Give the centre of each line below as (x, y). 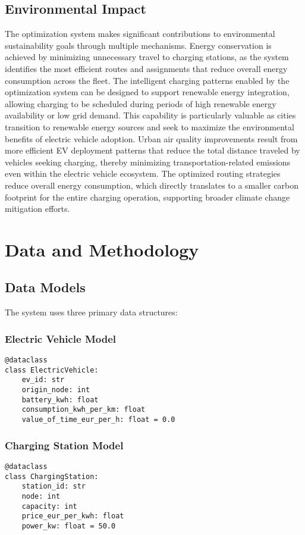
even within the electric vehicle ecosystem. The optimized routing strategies (143, 173)
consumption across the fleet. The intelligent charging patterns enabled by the (147, 80)
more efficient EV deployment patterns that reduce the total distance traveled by (152, 150)
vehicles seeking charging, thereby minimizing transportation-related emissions (148, 162)
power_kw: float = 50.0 (69, 526)
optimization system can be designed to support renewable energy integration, (147, 92)
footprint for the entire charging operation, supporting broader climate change (147, 197)
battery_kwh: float (60, 400)
